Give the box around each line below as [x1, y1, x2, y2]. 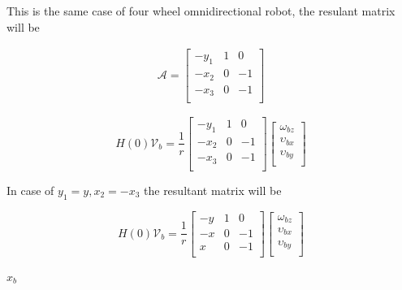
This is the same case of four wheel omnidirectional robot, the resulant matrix [6, 2, 396, 19]
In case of [6, 181, 54, 198]
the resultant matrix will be [144, 181, 282, 198]
